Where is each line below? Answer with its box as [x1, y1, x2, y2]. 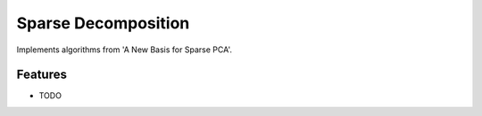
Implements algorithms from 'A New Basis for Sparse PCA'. [16, 44, 232, 55]
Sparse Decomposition [16, 13, 190, 33]
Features [16, 67, 67, 82]
